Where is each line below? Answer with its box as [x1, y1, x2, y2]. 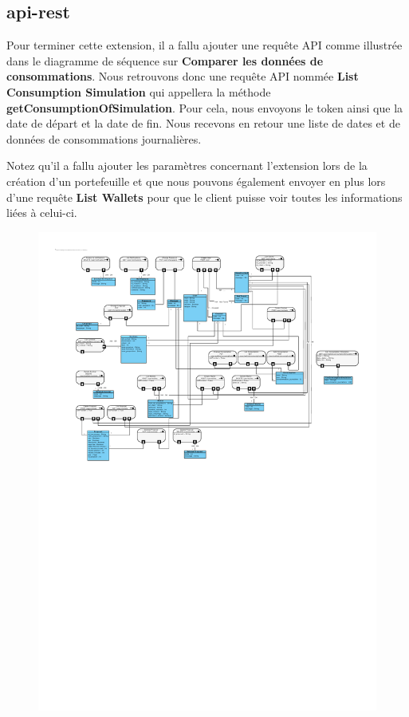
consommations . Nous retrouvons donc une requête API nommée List [6, 68, 359, 85]
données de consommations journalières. [6, 130, 202, 147]
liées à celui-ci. [6, 204, 77, 221]
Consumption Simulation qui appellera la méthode [6, 83, 271, 100]
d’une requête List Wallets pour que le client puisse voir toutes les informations [6, 188, 403, 205]
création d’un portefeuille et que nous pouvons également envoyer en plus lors [6, 172, 386, 189]
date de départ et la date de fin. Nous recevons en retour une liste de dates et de [6, 115, 400, 132]
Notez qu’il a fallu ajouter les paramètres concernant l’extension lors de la [6, 157, 368, 174]
